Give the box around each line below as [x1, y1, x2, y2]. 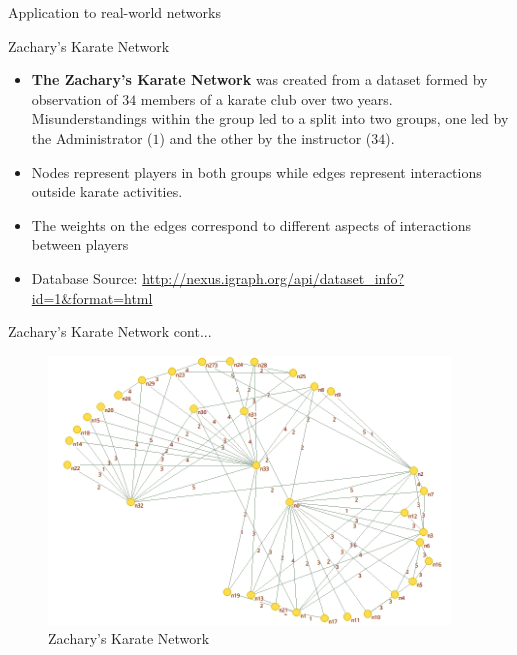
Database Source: [31, 267, 138, 288]
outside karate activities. [31, 181, 183, 202]
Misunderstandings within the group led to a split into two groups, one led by [31, 108, 509, 129]
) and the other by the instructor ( [159, 127, 372, 148]
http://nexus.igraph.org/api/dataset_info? [142, 267, 405, 288]
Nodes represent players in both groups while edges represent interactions [31, 161, 482, 182]
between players [31, 234, 129, 255]
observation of [31, 88, 118, 109]
